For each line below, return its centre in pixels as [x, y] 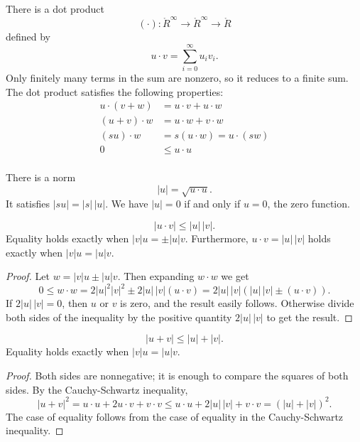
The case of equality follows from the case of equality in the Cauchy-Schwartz [175, 416]
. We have [127, 204]
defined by [28, 37]
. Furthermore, [217, 238]
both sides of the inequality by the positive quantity [119, 317]
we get [235, 276]
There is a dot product [55, 9]
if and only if [212, 204]
